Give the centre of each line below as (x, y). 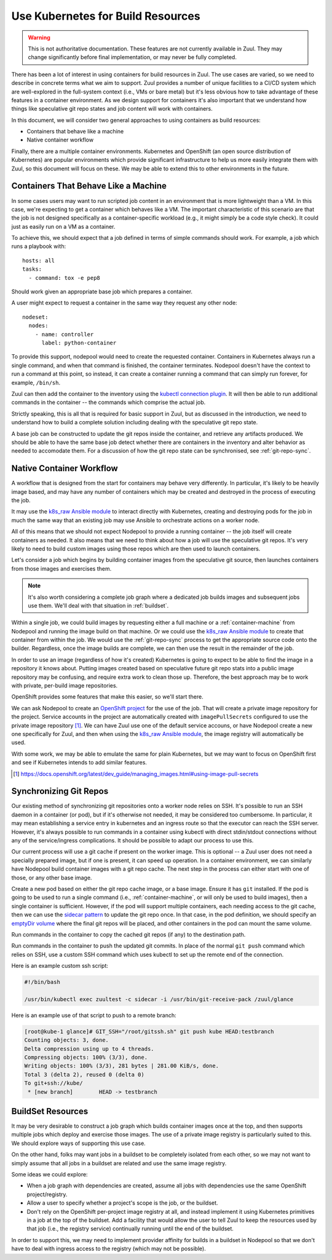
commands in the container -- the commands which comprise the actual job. (109, 402)
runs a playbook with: (39, 247)
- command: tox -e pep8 (65, 278)
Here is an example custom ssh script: (60, 966)
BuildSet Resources (50, 1111)
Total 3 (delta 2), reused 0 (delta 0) (84, 1074)
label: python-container (79, 343)
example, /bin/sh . (36, 382)
